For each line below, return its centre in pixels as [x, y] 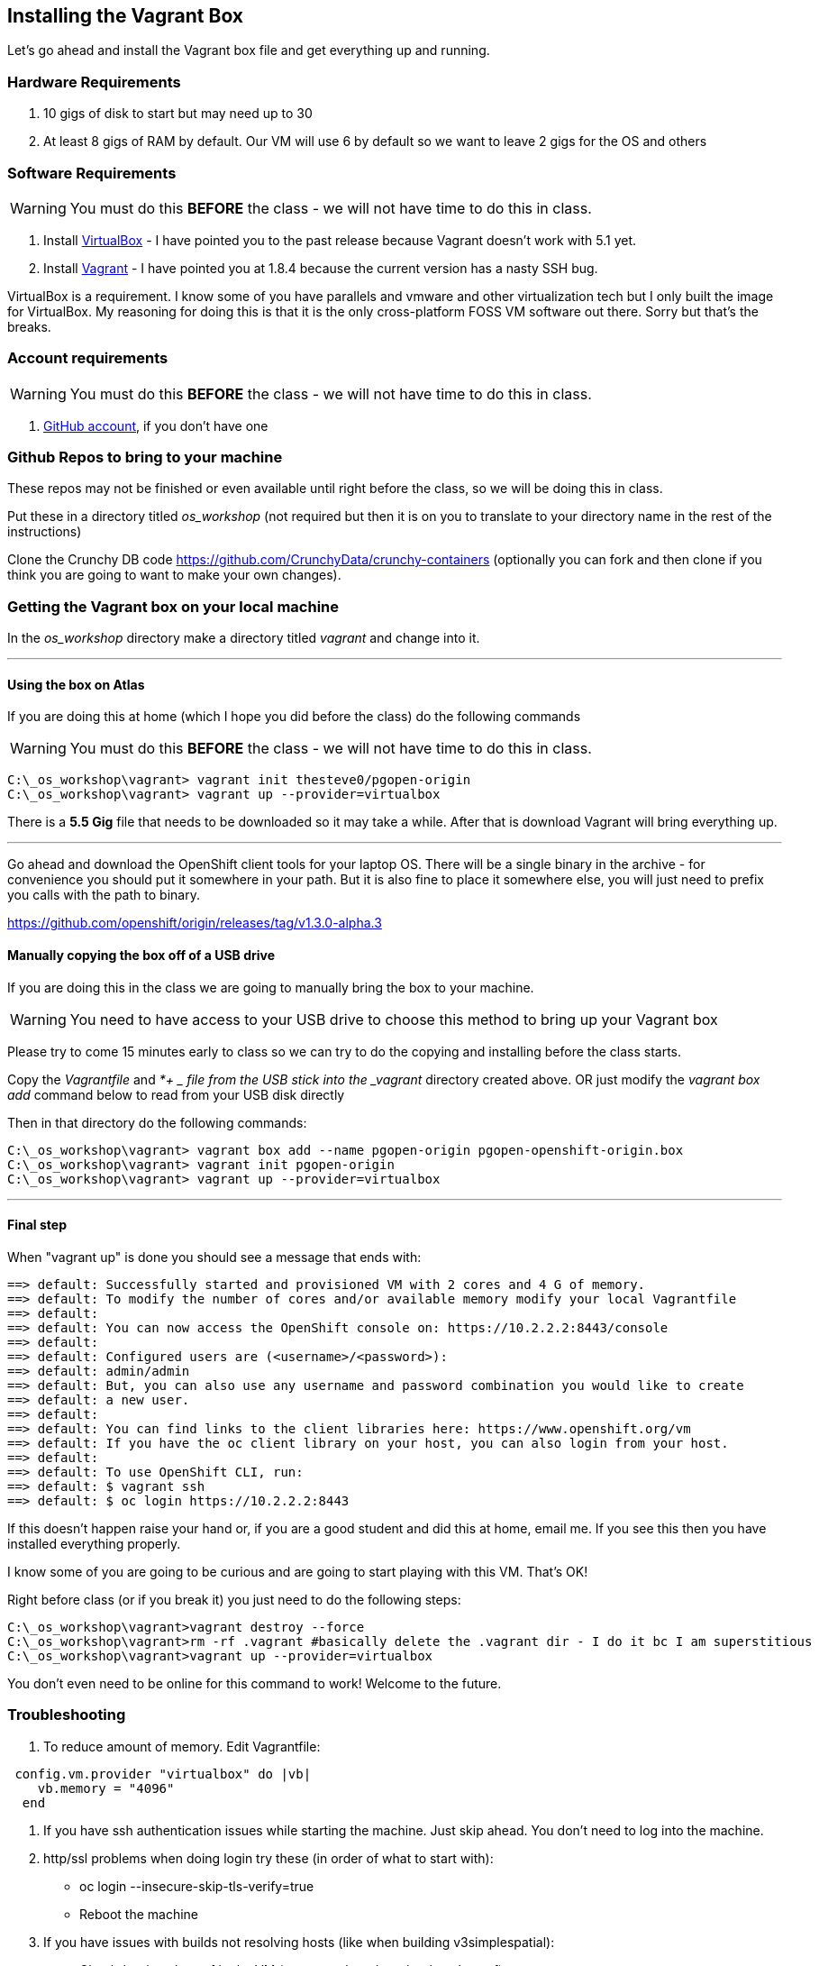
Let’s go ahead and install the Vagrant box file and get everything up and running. [249, 50]
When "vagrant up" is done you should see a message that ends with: [214, 1257]
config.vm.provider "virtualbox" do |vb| [163, 1774]
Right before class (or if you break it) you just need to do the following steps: [234, 1599]
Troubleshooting [67, 1715]
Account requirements [88, 358]
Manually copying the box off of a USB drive [141, 955]
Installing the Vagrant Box [126, 16]
